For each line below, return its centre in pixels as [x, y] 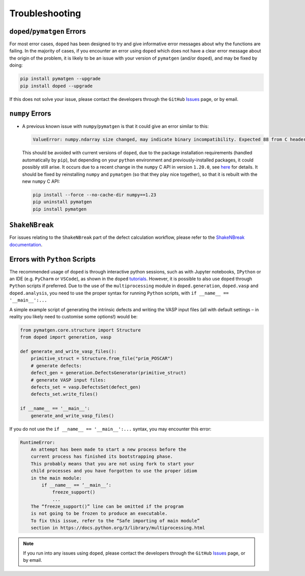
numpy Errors [30, 114]
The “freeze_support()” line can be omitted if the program [107, 506]
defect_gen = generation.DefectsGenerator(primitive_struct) [109, 373]
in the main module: [56, 478]
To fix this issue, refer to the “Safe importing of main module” [115, 520]
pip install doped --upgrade [56, 86]
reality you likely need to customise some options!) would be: [73, 316]
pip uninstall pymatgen [63, 202]
